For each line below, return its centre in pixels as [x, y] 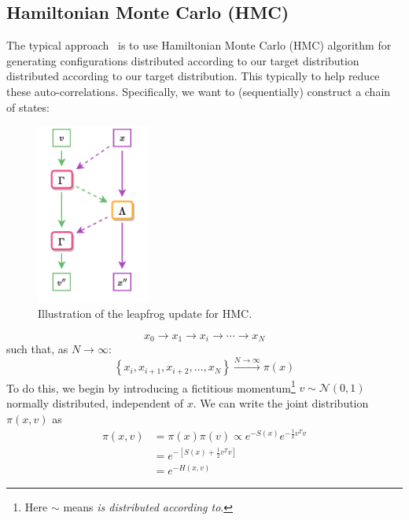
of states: [28, 107]
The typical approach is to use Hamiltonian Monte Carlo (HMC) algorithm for [199, 45]
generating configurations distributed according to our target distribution [183, 60]
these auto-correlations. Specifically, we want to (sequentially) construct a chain [199, 91]
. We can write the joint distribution [281, 403]
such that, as [37, 349]
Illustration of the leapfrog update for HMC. [145, 313]
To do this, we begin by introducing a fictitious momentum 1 [151, 386]
